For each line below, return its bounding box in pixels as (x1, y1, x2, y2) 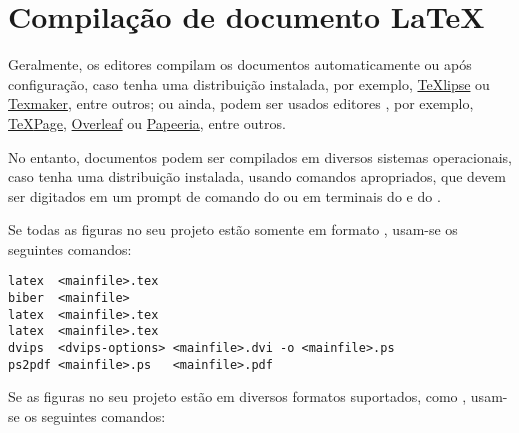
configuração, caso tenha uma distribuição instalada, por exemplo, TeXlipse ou (8, 73, 490, 94)
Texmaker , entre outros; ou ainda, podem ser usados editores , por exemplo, (8, 93, 474, 114)
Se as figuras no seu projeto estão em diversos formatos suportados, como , (8, 386, 467, 407)
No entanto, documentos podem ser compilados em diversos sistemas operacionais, (8, 146, 512, 167)
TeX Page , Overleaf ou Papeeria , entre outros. (8, 112, 286, 133)
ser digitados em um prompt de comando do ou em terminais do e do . (8, 185, 441, 206)
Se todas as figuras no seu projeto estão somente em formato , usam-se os (8, 219, 458, 240)
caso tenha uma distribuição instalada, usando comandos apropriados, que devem (8, 166, 506, 187)
